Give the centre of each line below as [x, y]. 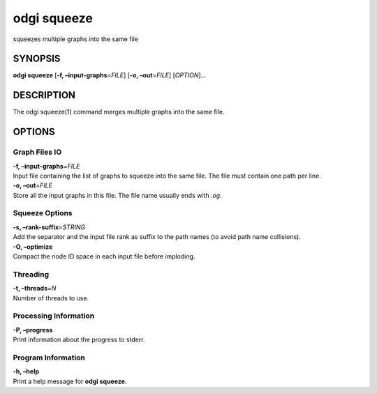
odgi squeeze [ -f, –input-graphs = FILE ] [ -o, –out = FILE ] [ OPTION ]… [110, 75]
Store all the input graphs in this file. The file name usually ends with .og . [118, 195]
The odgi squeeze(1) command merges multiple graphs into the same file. [119, 112]
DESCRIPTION [44, 95]
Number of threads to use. [51, 298]
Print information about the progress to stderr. [79, 340]
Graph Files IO [37, 152]
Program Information [49, 357]
